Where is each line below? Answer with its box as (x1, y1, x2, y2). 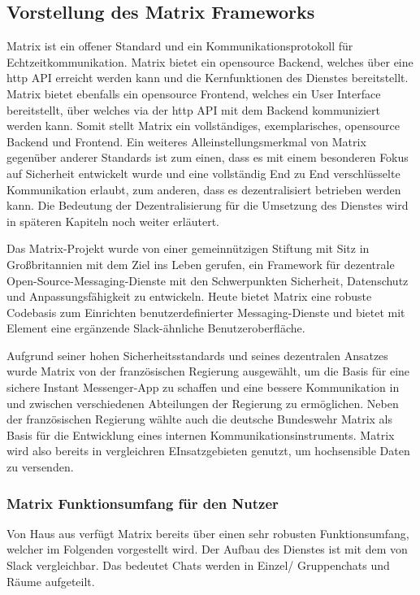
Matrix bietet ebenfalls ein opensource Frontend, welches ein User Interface (6, 85, 381, 102)
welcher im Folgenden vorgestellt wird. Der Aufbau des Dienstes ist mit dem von (6, 541, 408, 558)
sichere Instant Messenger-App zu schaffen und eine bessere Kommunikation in (6, 379, 400, 396)
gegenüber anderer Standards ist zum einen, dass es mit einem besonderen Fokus (6, 149, 409, 166)
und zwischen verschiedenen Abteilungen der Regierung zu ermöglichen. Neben (6, 394, 399, 411)
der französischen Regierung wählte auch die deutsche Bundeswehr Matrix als (6, 410, 393, 428)
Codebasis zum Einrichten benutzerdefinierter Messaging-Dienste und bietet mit (6, 303, 405, 320)
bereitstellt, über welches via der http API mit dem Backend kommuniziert (6, 101, 380, 118)
